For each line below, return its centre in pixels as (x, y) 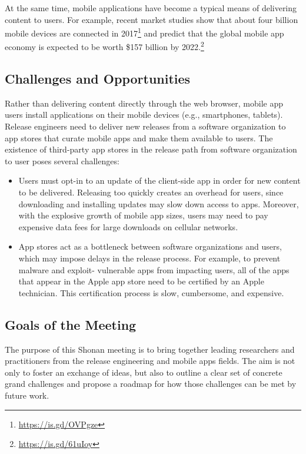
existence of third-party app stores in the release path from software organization (151, 149)
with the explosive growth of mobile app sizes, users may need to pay (143, 215)
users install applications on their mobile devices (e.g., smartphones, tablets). (144, 115)
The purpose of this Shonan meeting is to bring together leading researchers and (150, 349)
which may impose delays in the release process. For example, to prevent (149, 258)
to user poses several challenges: (62, 160)
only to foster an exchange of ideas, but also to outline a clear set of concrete (144, 372)
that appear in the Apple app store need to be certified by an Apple (141, 281)
